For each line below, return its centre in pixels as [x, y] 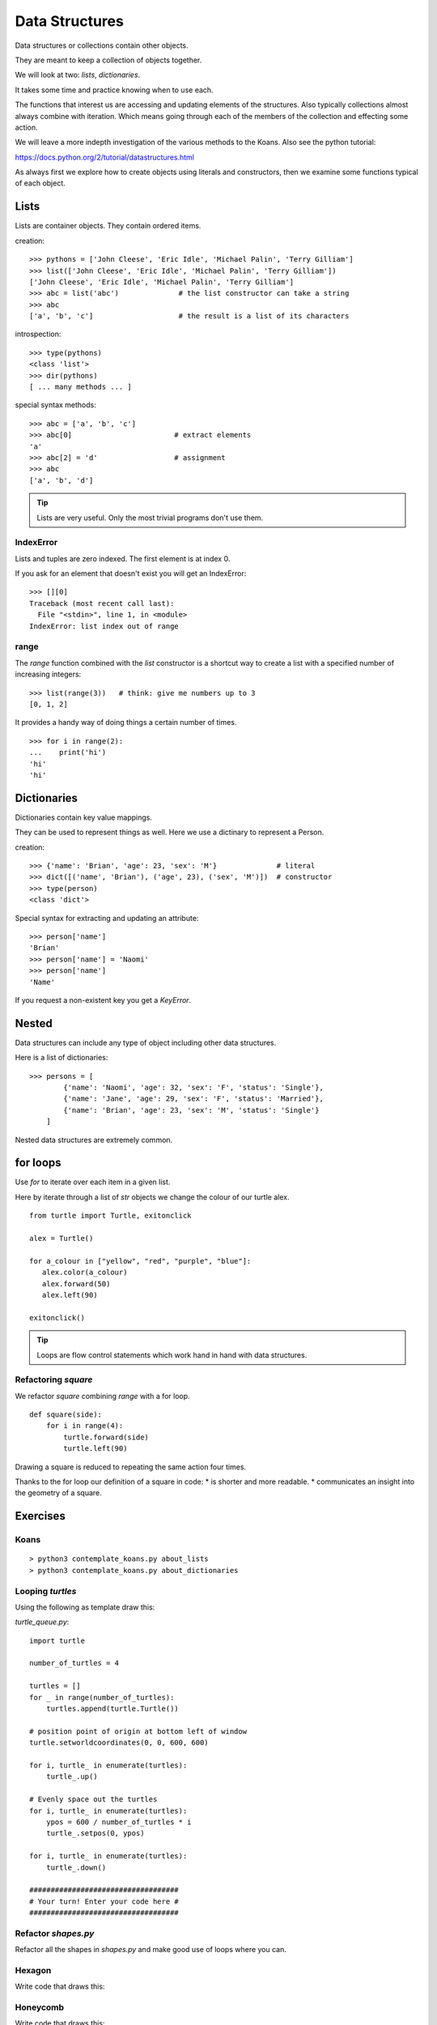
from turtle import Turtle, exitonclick [110, 1216]
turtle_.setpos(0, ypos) [95, 1833]
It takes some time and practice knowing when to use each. [114, 90]
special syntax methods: [55, 405]
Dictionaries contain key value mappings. [84, 817]
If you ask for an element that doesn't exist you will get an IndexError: [131, 573]
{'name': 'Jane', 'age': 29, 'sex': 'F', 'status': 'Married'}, [193, 1099]
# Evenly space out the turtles [93, 1799]
